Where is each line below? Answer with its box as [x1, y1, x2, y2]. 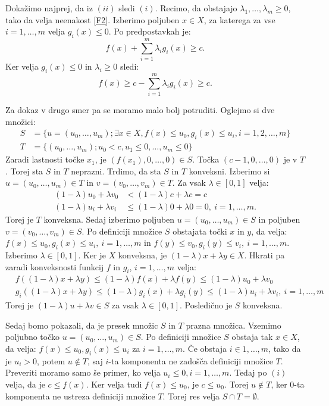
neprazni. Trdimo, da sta [71, 164, 161, 177]
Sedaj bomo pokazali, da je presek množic [5, 318, 158, 331]
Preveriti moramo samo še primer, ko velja [5, 366, 161, 379]
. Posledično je [180, 299, 233, 311]
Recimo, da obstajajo [160, 2, 237, 14]
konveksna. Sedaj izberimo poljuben [43, 213, 175, 225]
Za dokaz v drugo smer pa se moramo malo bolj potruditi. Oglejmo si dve [5, 104, 275, 116]
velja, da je [5, 377, 45, 390]
